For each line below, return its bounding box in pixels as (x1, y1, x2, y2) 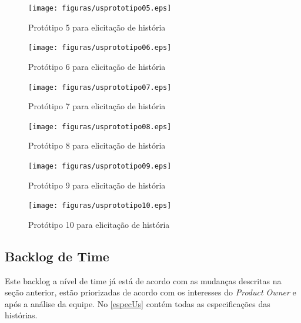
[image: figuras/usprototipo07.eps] (28, 83, 172, 92)
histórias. (5, 309, 38, 321)
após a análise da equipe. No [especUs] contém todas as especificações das (5, 297, 270, 309)
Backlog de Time (5, 247, 109, 265)
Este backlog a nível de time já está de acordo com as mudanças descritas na (5, 274, 282, 287)
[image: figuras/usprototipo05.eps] (28, 4, 172, 12)
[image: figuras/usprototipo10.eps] (28, 201, 172, 210)
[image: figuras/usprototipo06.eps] (28, 43, 172, 52)
